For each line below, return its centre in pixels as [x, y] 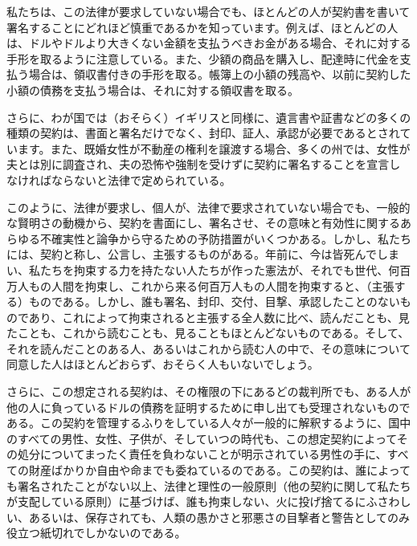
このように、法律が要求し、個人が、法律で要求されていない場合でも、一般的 [208, 207]
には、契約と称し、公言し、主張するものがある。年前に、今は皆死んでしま [203, 254]
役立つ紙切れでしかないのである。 [96, 533]
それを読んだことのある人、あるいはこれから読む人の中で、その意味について [208, 348]
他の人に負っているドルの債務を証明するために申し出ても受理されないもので [208, 407]
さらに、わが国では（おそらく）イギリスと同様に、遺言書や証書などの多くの [209, 117]
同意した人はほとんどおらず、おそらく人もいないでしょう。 [163, 364]
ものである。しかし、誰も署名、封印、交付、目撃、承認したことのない [214, 302]
